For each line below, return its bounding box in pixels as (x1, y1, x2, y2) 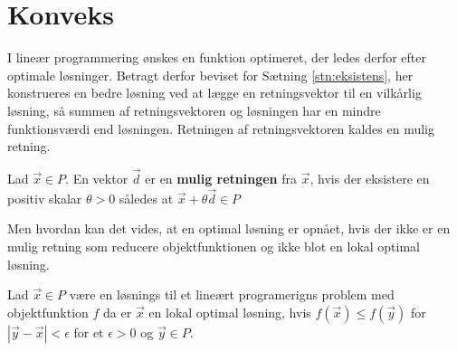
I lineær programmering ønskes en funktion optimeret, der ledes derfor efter (7, 48, 426, 67)
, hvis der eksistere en (309, 168, 430, 187)
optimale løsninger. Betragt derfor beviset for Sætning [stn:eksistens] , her (7, 65, 414, 84)
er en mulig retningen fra (145, 168, 298, 187)
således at (119, 188, 174, 207)
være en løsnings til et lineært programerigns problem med (69, 285, 395, 304)
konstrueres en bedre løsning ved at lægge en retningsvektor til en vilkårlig (7, 83, 422, 102)
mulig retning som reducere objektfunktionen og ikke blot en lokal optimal (7, 236, 421, 255)
